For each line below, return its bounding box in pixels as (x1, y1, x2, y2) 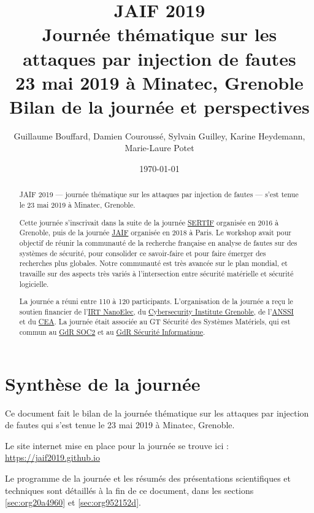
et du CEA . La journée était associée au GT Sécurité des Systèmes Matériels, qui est (19, 316, 291, 327)
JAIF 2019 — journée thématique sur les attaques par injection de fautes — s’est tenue (19, 189, 299, 200)
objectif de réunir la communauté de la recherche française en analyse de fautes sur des (19, 237, 297, 248)
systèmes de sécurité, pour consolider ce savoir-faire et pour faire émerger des (19, 248, 266, 258)
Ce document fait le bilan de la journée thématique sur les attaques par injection (5, 406, 309, 419)
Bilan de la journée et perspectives (9, 93, 310, 119)
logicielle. (19, 278, 49, 289)
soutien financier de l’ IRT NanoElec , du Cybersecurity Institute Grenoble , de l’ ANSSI (19, 306, 294, 316)
